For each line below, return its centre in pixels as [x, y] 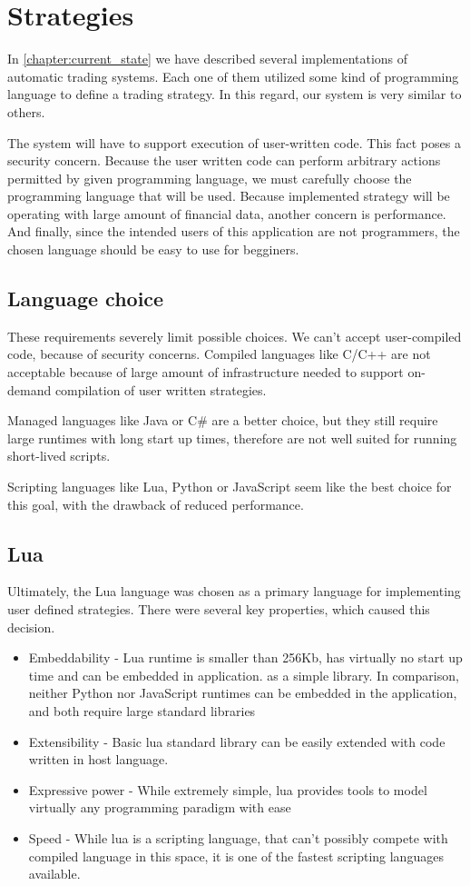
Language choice [86, 299]
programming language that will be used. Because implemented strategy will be [229, 196]
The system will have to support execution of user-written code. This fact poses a [234, 142]
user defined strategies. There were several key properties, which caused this [219, 609]
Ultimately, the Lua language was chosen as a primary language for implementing [234, 591]
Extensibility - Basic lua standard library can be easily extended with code [237, 741]
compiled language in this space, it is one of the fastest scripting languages [236, 856]
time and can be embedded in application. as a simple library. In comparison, [244, 675]
